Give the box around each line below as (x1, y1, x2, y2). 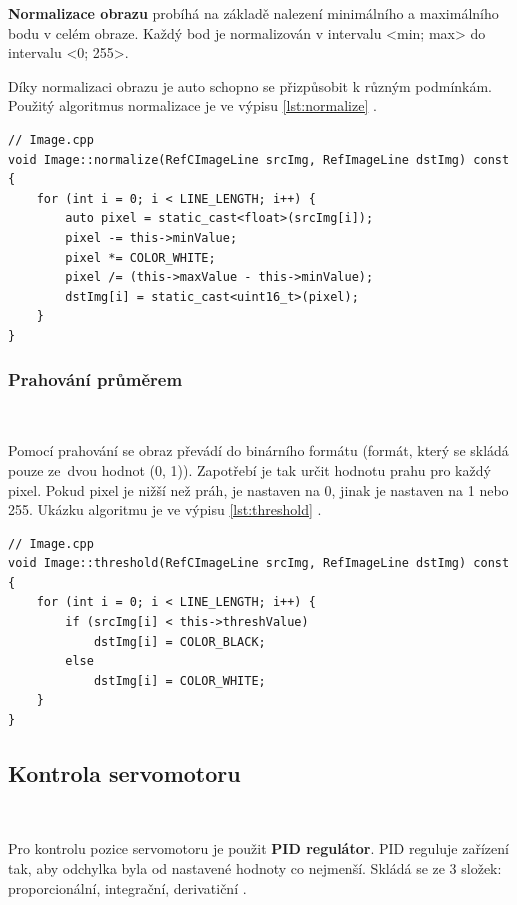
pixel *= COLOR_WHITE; (65, 250, 216, 265)
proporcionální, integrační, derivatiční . (8, 877, 247, 898)
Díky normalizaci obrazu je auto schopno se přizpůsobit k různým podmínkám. (8, 75, 493, 96)
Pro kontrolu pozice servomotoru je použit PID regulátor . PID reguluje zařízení (8, 838, 509, 859)
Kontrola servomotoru (8, 758, 241, 789)
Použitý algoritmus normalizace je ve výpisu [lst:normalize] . (8, 95, 377, 116)
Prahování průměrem (8, 367, 183, 392)
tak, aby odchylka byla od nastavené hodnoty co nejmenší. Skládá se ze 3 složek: (8, 858, 502, 879)
